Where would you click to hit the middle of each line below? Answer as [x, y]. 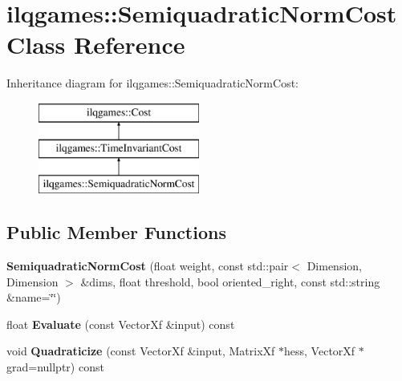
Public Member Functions [116, 232]
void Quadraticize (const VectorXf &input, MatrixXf [141, 351]
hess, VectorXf [320, 351]
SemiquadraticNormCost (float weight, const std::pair [148, 266]
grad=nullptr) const [55, 367]
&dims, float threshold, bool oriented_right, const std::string [230, 281]
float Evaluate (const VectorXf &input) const [121, 324]
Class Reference [96, 45]
